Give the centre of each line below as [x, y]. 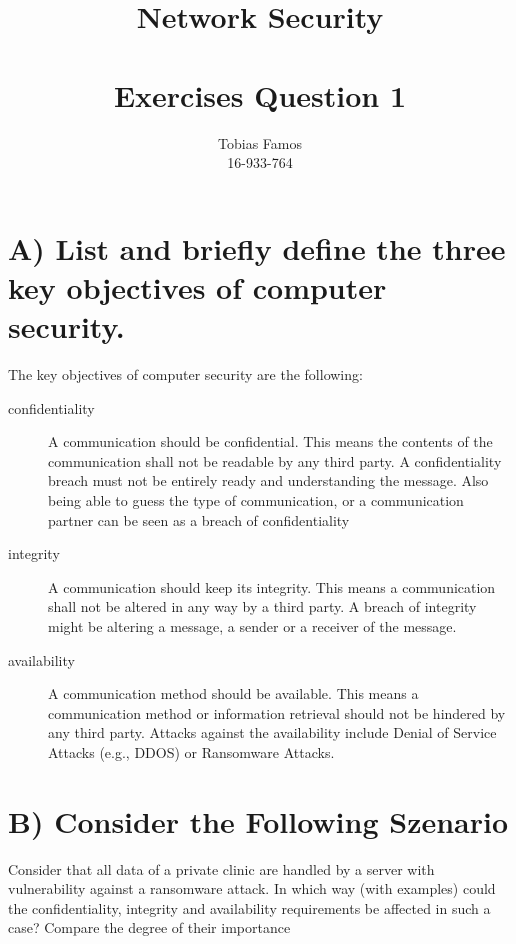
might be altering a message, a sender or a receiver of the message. [252, 625]
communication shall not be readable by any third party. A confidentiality [275, 460]
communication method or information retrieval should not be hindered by [277, 712]
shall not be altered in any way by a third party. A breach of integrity [262, 606]
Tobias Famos [260, 142]
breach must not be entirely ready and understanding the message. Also [268, 480]
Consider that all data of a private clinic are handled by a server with [221, 868]
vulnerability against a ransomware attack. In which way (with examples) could [252, 888]
